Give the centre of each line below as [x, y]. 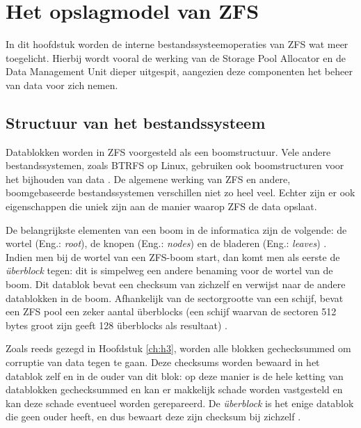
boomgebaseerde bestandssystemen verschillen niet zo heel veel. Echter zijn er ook [180, 192]
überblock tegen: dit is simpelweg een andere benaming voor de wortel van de [169, 270]
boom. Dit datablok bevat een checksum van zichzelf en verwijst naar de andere [176, 284]
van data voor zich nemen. [62, 85]
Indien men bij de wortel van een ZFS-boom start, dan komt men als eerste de [173, 256]
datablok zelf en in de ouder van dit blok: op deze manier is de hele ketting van [175, 375]
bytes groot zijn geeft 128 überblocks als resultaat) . [117, 325]
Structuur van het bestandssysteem [136, 122]
